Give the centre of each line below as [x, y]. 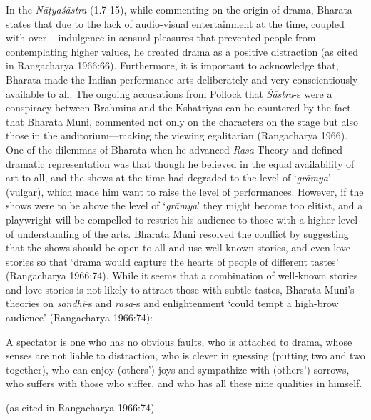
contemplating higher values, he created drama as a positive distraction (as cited [182, 51]
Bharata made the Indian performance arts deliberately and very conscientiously [182, 79]
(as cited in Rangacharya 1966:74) [80, 407]
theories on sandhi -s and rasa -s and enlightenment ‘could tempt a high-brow [172, 303]
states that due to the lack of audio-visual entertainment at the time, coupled [175, 23]
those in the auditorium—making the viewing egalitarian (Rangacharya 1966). [177, 135]
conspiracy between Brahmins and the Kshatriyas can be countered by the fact [178, 107]
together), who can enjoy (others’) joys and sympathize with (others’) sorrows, [178, 369]
